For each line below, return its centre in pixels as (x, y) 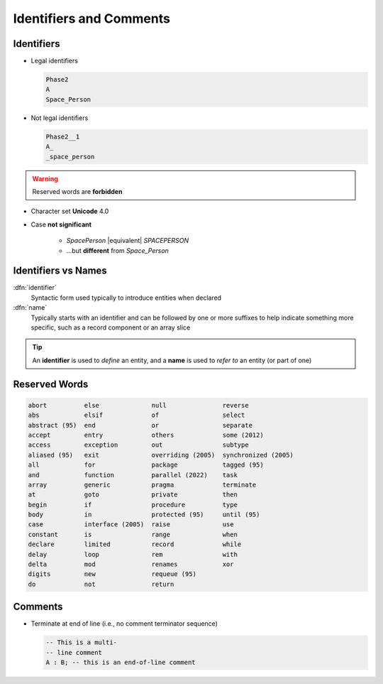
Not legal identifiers (60, 118)
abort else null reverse (138, 405)
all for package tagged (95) (146, 465)
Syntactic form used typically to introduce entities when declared (126, 298)
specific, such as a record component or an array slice (111, 327)
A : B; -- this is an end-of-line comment (121, 663)
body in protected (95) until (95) (144, 515)
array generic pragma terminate (142, 484)
